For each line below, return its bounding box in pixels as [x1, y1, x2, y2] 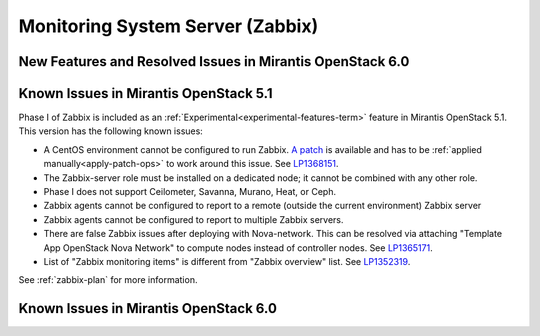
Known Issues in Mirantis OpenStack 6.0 [18, 300, 277, 317]
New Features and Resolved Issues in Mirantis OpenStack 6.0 [18, 53, 410, 70]
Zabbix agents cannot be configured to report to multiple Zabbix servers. [43, 213, 344, 225]
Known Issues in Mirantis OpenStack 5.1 [18, 85, 274, 102]
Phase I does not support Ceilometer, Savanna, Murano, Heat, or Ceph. [43, 186, 337, 198]
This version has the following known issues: [18, 125, 204, 137]
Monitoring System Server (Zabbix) [18, 15, 319, 37]
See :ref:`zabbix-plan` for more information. [18, 274, 198, 286]
